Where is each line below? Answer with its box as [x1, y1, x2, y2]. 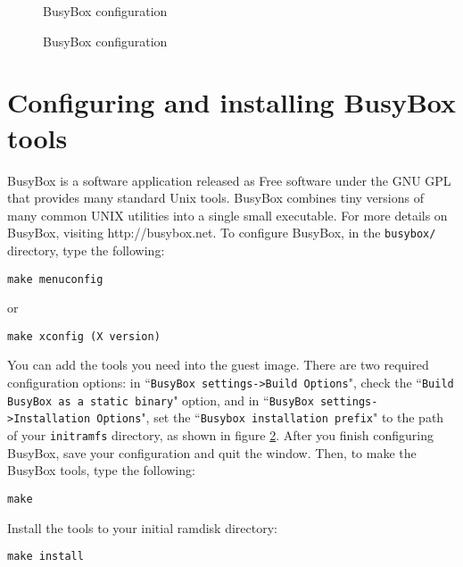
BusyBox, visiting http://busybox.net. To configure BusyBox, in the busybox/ [7, 223, 436, 242]
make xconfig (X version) [7, 329, 161, 343]
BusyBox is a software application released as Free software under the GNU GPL [7, 171, 451, 189]
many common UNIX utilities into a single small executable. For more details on [7, 205, 448, 224]
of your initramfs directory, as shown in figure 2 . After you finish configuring [7, 426, 434, 444]
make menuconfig [7, 272, 103, 286]
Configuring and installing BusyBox [7, 84, 457, 121]
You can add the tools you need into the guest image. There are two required [7, 355, 429, 374]
